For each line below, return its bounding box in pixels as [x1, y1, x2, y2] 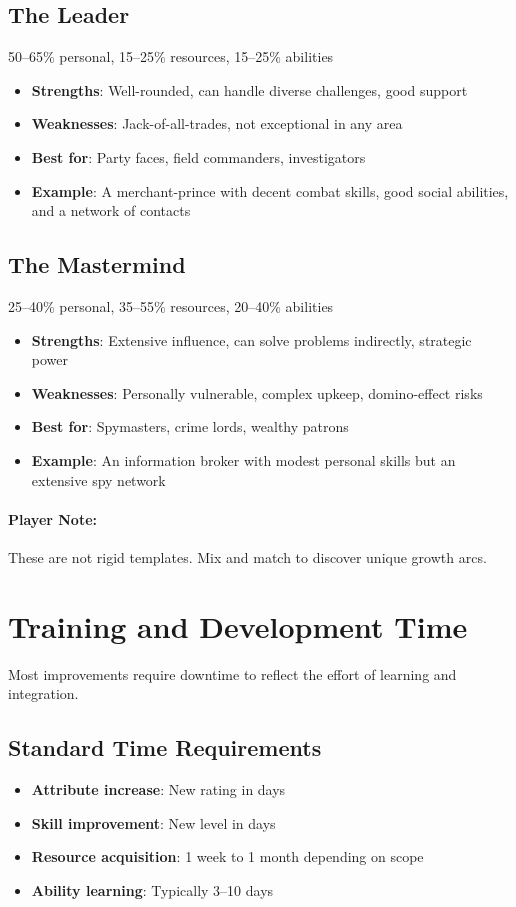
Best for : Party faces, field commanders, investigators [31, 146, 366, 167]
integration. [8, 683, 79, 704]
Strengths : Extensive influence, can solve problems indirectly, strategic [31, 329, 472, 350]
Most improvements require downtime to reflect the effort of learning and [8, 663, 457, 684]
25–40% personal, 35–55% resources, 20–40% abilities [8, 295, 334, 316]
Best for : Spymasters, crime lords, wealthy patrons [31, 416, 349, 437]
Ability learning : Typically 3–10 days [31, 879, 274, 900]
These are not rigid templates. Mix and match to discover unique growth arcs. [8, 546, 487, 567]
